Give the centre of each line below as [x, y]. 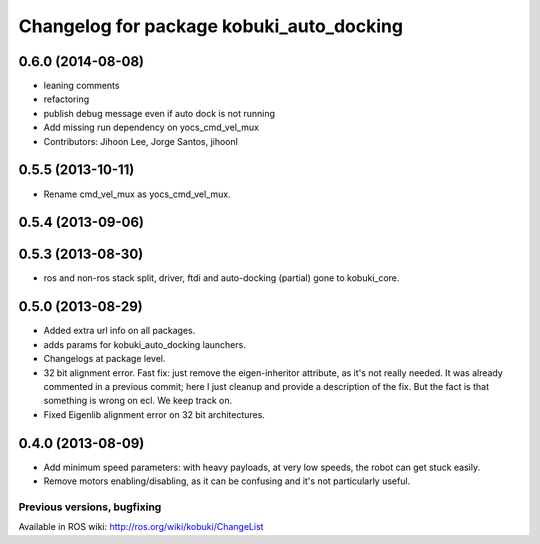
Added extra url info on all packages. [119, 331]
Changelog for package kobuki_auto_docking [211, 26]
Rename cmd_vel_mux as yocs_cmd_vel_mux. [137, 194]
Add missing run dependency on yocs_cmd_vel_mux [151, 127]
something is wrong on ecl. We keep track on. [138, 401]
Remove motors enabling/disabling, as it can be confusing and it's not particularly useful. [227, 481]
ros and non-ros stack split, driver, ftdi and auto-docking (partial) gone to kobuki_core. [221, 278]
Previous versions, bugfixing [90, 507]
